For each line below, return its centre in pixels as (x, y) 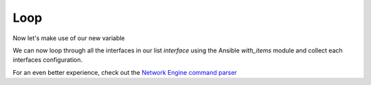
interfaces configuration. (47, 60)
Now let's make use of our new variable (69, 38)
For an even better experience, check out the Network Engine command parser (125, 72)
